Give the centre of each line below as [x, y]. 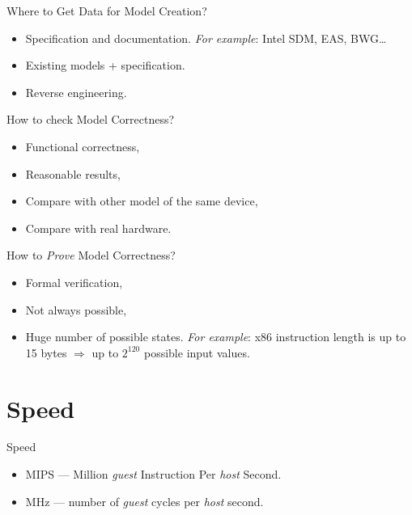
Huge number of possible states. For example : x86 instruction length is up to [216, 337]
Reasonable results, [73, 173]
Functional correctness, [83, 146]
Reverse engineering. [76, 92]
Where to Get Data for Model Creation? [107, 11]
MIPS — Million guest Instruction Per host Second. [153, 474]
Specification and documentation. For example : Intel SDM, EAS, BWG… [206, 38]
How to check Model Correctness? [91, 119]
